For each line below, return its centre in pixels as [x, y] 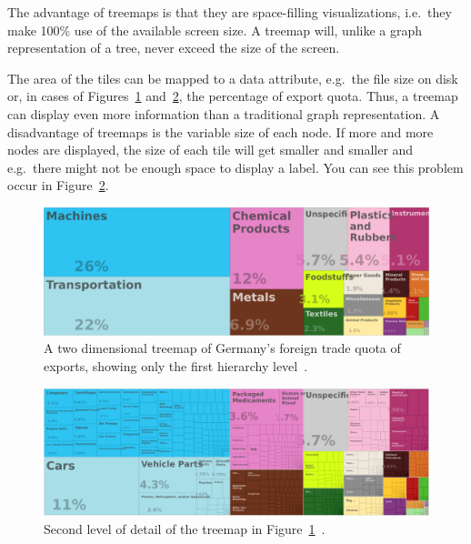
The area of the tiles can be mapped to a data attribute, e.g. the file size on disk [233, 78]
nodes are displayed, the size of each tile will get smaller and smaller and [210, 150]
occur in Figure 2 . [58, 185]
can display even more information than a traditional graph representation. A [224, 113]
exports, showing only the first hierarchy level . [176, 365]
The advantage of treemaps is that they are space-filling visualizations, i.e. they [230, 12]
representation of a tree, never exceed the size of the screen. [174, 48]
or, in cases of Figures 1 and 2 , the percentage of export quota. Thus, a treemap [233, 96]
